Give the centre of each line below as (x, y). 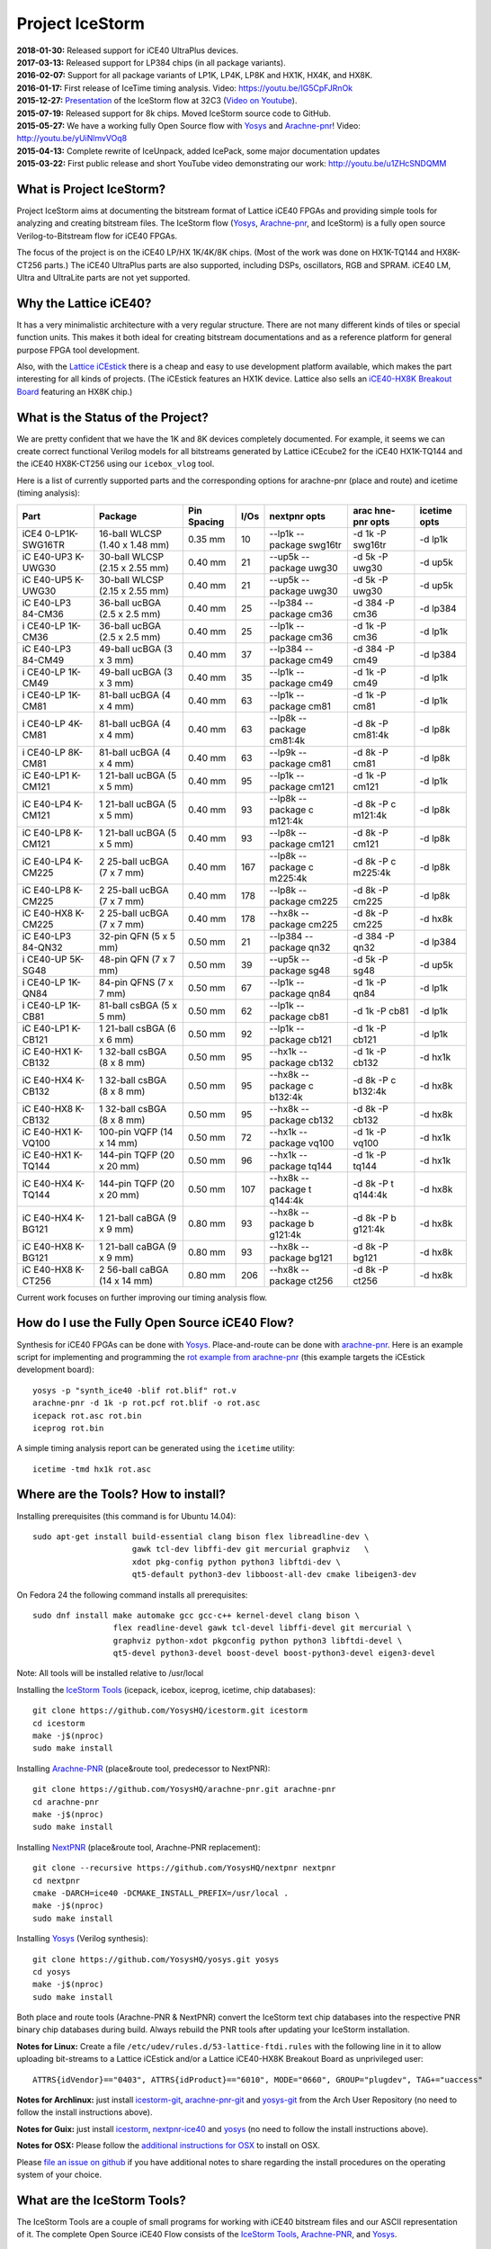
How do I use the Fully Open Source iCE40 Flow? (155, 1323)
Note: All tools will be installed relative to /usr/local (110, 1673)
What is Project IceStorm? (91, 189)
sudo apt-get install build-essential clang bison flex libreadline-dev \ (201, 1537)
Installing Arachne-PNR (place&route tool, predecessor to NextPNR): (143, 1769)
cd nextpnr (57, 1881)
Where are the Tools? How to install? (121, 1495)
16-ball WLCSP (130, 533)
